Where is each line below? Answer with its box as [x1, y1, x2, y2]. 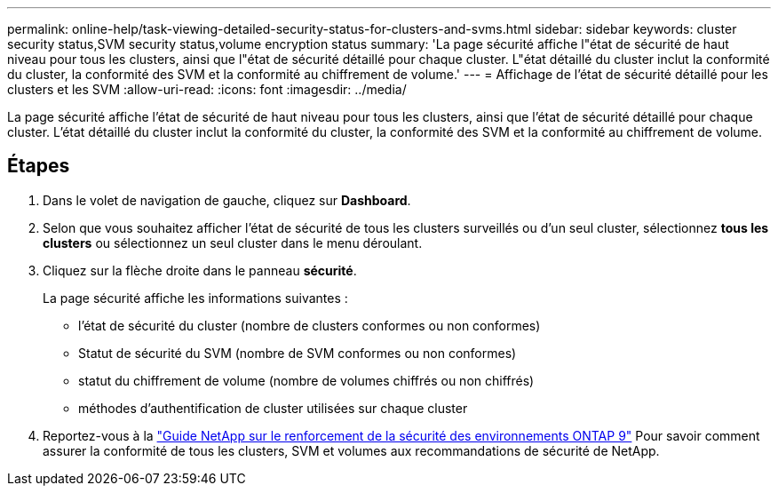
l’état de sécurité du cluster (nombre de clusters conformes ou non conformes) [78, 317, 541, 333]
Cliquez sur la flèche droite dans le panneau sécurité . [43, 262, 357, 278]
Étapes [7, 155, 70, 178]
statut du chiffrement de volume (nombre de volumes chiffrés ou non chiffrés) [78, 372, 535, 388]
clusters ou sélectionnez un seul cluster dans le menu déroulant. [43, 235, 423, 250]
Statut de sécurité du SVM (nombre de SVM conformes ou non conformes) [78, 345, 517, 361]
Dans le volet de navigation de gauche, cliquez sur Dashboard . [43, 192, 411, 208]
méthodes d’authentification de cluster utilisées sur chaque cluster [78, 400, 468, 416]
